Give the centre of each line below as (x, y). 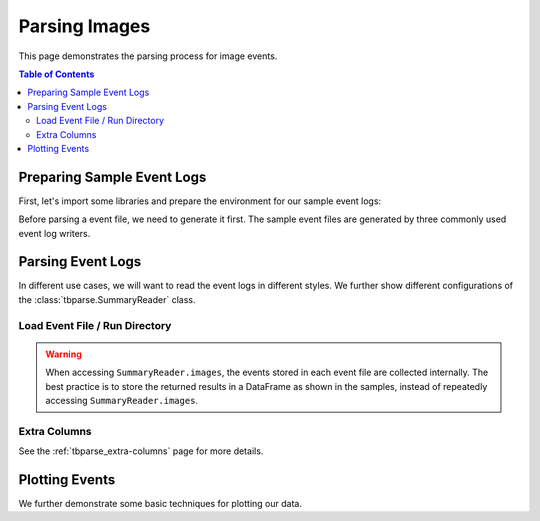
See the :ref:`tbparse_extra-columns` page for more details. (141, 451)
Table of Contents (56, 74)
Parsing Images (84, 26)
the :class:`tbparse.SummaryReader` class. (107, 299)
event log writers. (54, 233)
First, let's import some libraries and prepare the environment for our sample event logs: (200, 201)
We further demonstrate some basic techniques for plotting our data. (160, 504)
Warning (63, 354)
